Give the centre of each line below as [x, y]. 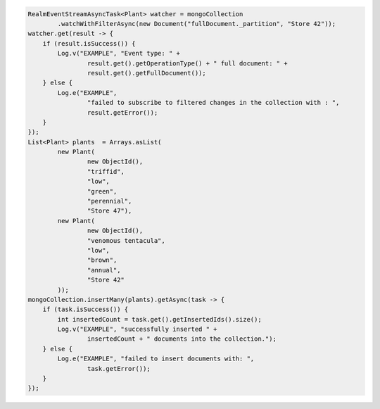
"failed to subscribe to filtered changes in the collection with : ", [213, 103]
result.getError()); [122, 112]
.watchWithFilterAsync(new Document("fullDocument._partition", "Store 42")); [197, 24]
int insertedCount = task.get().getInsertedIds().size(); [159, 319]
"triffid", [106, 171]
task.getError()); [119, 369]
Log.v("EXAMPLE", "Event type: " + [119, 54]
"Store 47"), [109, 211]
